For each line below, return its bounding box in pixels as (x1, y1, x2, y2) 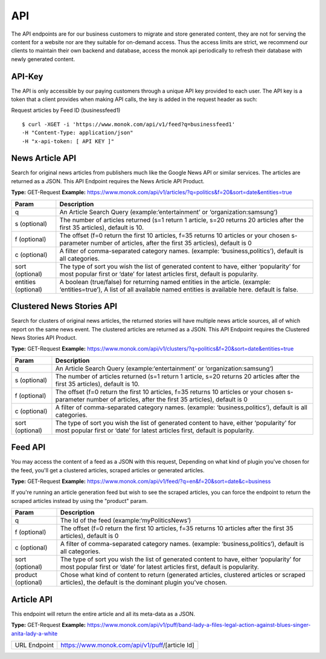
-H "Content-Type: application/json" (22, 129, 134, 136)
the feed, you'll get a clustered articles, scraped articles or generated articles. (11, 466, 205, 474)
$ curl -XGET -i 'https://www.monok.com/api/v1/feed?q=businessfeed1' (22, 121, 235, 128)
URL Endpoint (14, 641, 54, 649)
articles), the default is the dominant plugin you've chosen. (60, 578, 228, 586)
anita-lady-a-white (11, 629, 58, 637)
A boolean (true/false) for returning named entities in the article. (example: (59, 278, 271, 286)
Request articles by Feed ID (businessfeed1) (11, 106, 121, 114)
